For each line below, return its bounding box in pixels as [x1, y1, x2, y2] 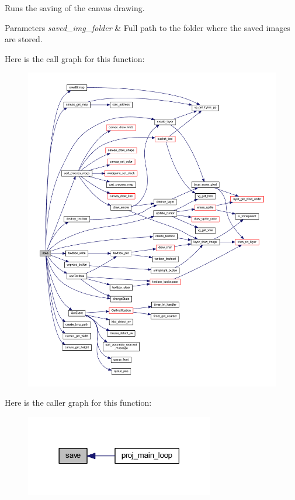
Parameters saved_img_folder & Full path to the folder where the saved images [5, 21, 290, 33]
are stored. [5, 33, 43, 45]
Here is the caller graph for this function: [5, 396, 152, 409]
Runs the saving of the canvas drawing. [5, 2, 145, 13]
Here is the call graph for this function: [5, 52, 145, 64]
